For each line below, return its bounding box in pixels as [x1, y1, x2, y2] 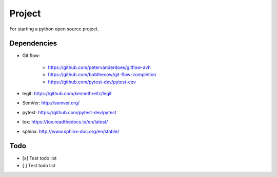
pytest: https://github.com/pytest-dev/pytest [22, 109, 116, 115]
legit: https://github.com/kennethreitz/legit [22, 91, 112, 97]
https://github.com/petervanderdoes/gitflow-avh [48, 64, 151, 70]
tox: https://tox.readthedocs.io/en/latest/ [22, 119, 108, 125]
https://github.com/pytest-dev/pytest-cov [48, 79, 136, 85]
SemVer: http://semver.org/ [22, 100, 80, 106]
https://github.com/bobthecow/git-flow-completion [48, 72, 156, 78]
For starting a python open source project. [9, 26, 99, 32]
